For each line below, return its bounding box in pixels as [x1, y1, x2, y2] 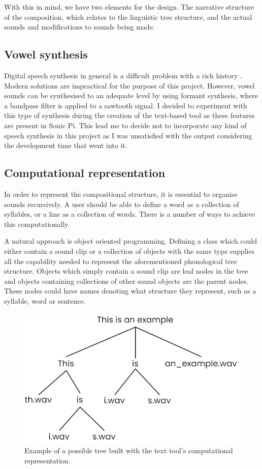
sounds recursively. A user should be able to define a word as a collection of [4, 198, 239, 209]
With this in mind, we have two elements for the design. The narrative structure [4, 2, 254, 12]
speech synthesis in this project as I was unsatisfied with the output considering [4, 130, 252, 140]
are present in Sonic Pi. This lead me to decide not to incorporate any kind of [4, 120, 247, 130]
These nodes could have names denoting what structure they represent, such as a [4, 285, 256, 296]
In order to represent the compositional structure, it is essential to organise [4, 188, 238, 199]
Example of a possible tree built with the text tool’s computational [24, 445, 233, 456]
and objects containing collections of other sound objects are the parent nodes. [4, 275, 249, 286]
